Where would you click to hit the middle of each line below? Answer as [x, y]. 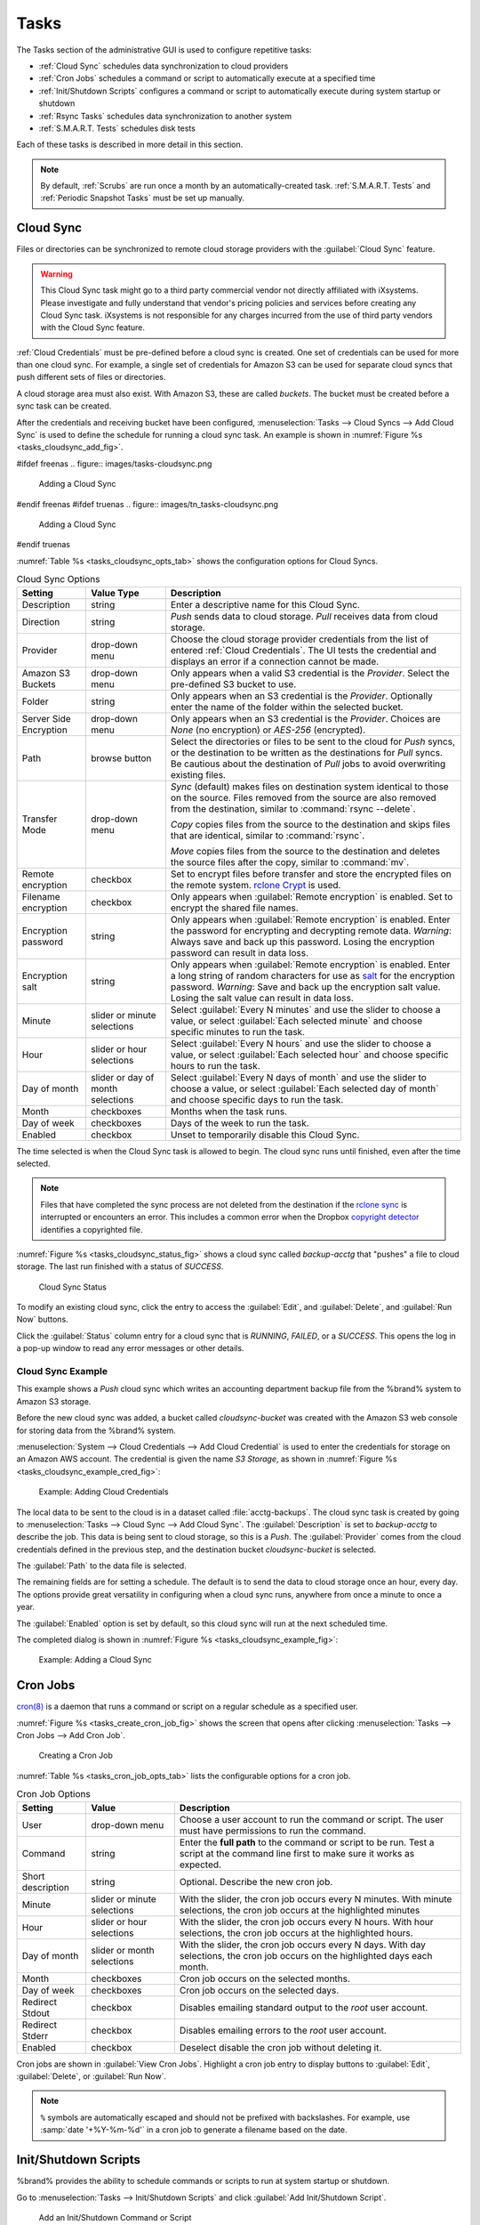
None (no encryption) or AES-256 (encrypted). [268, 730]
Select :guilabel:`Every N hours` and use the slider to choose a [300, 1043]
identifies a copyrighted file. [92, 1229]
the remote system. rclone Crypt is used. [256, 885]
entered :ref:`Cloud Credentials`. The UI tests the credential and [304, 650]
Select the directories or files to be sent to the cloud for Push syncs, [312, 741]
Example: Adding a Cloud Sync [95, 1660]
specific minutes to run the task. [238, 1032]
